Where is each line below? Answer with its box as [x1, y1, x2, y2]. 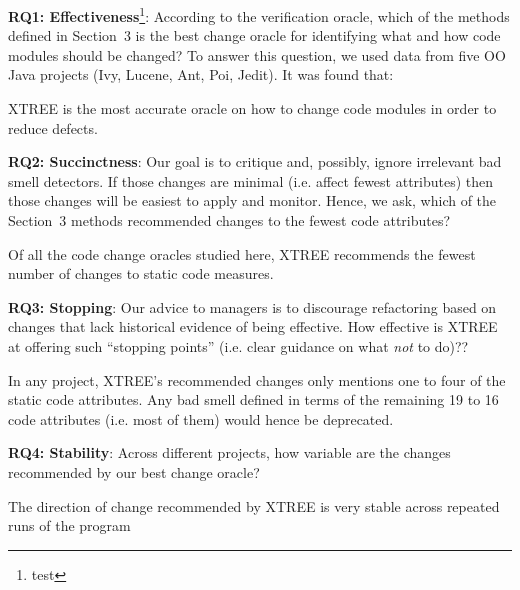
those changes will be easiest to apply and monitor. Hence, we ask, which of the [8, 190, 497, 211]
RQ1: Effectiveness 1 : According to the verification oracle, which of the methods [8, 3, 510, 26]
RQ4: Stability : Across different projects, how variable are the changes [8, 442, 451, 463]
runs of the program [8, 515, 131, 536]
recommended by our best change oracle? [8, 461, 260, 482]
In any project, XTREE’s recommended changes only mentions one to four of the [8, 369, 506, 390]
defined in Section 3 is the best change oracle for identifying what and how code [8, 25, 501, 46]
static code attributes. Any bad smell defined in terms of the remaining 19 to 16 [8, 389, 499, 410]
